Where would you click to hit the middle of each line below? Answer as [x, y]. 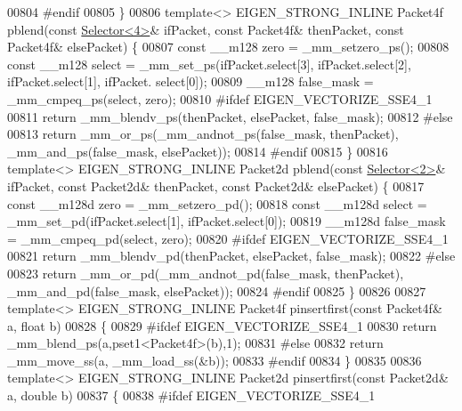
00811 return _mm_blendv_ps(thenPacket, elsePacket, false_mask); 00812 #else [230, 116]
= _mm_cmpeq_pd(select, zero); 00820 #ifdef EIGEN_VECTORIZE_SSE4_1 [228, 238]
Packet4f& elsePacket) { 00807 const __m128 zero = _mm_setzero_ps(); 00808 [228, 47]
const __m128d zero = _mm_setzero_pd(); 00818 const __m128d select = [217, 203]
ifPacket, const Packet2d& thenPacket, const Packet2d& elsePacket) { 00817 [216, 185]
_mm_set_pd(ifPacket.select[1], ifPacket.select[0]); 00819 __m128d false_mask [227, 221]
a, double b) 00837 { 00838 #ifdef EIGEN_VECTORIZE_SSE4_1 [191, 395]
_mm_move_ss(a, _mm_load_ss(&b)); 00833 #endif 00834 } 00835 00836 [215, 360]
